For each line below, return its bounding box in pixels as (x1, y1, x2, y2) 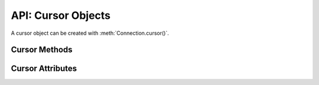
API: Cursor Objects (11, 9, 111, 22)
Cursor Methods (11, 45, 73, 55)
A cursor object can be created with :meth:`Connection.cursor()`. (11, 30, 170, 37)
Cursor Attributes (11, 64, 77, 74)
